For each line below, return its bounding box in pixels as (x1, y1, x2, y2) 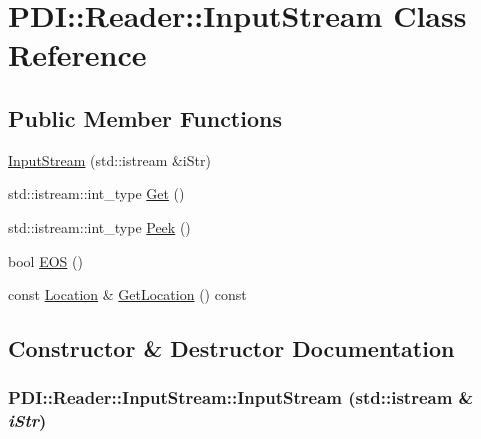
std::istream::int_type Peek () (8, 216, 191, 237)
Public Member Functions (8, 102, 282, 133)
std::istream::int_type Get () (8, 183, 185, 204)
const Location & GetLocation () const (8, 284, 247, 305)
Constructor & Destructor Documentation (8, 333, 455, 364)
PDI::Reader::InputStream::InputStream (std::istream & (8, 385, 474, 410)
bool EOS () (8, 250, 83, 271)
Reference (8, 34, 147, 75)
